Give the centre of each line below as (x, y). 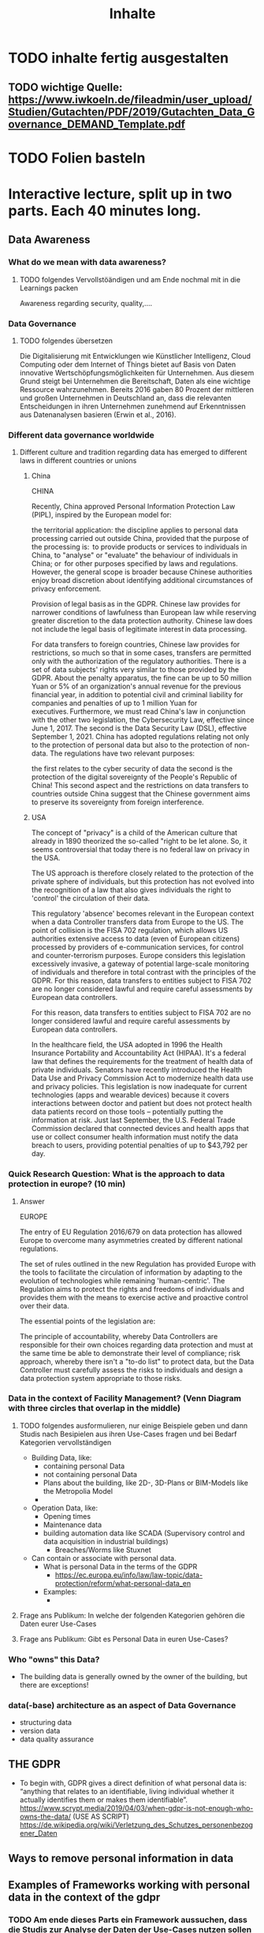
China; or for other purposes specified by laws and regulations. (135, 564)
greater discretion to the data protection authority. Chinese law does (142, 621)
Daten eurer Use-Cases (58, 1623)
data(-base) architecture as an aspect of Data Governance (122, 1706)
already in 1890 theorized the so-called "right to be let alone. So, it (139, 841)
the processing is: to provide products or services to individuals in (139, 547)
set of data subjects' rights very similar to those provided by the (135, 670)
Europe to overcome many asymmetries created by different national (131, 1240)
